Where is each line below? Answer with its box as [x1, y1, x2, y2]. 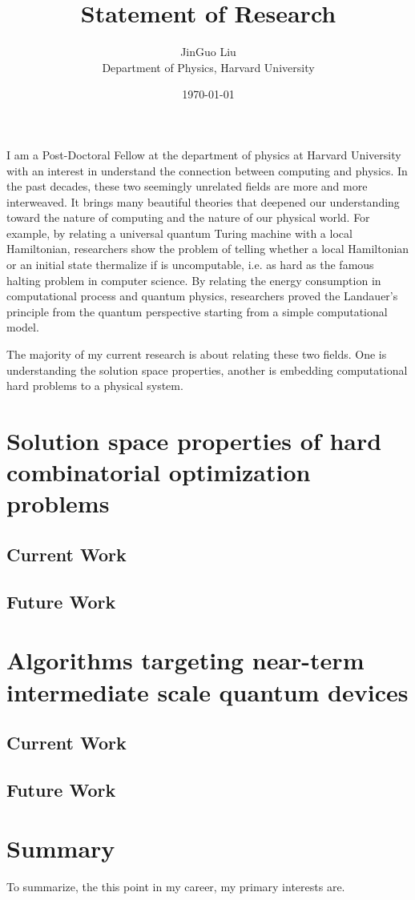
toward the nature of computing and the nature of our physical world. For [6, 209, 370, 226]
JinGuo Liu [180, 43, 236, 60]
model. [6, 319, 39, 335]
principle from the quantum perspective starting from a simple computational [6, 303, 388, 319]
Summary [6, 832, 115, 865]
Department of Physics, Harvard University [102, 58, 315, 75]
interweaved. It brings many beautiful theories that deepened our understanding [6, 193, 400, 210]
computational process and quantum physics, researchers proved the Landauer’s [6, 287, 398, 304]
